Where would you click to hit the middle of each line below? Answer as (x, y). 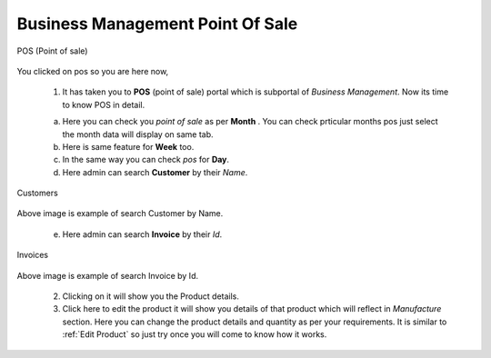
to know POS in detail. (104, 104)
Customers (37, 193)
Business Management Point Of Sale (157, 24)
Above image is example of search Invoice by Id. (108, 275)
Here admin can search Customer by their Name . (155, 172)
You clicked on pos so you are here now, (93, 71)
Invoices (33, 255)
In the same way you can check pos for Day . (146, 160)
